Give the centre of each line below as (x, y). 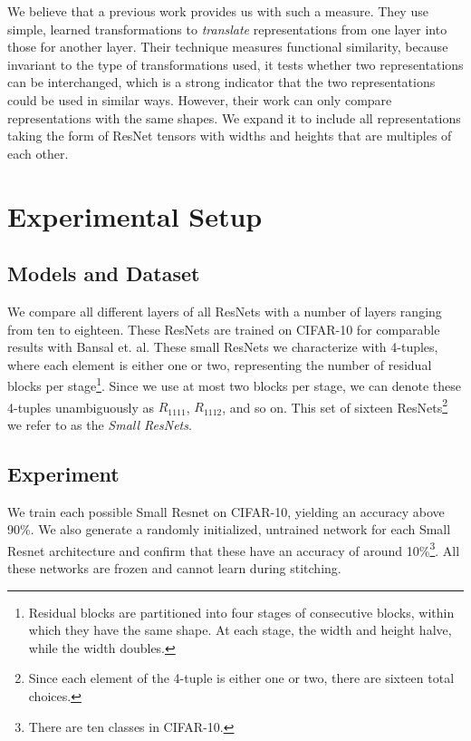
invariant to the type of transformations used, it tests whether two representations (235, 64)
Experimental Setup (135, 215)
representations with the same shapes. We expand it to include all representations (234, 117)
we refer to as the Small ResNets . (100, 424)
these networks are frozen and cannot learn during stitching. (174, 568)
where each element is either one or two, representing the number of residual (220, 364)
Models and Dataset (104, 273)
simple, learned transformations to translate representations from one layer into (227, 29)
